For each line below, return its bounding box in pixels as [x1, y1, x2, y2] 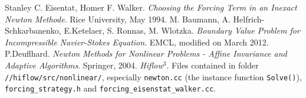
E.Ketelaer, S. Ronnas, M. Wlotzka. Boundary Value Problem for [64, 24, 300, 37]
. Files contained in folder [166, 58, 259, 71]
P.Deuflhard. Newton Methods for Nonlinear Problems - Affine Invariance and [5, 47, 287, 60]
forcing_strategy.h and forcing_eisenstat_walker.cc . [5, 82, 216, 94]
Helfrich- [233, 12, 265, 25]
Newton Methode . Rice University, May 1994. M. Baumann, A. [5, 12, 231, 25]
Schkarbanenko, [5, 24, 61, 37]
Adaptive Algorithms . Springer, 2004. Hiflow [5, 58, 163, 71]
